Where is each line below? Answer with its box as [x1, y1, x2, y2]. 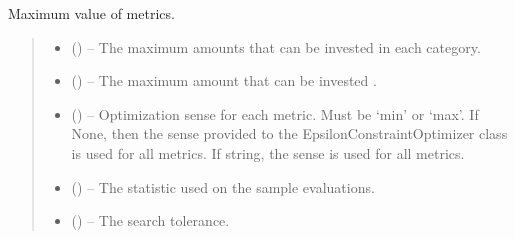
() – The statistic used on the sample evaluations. [71, 176, 375, 197]
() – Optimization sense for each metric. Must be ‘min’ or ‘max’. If [71, 103, 479, 124]
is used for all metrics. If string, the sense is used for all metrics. [71, 142, 465, 163]
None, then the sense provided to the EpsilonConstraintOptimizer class [71, 123, 508, 144]
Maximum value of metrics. [8, 3, 175, 23]
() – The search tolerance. [71, 210, 230, 231]
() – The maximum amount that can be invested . [71, 70, 377, 91]
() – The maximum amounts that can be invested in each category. [71, 36, 481, 57]
